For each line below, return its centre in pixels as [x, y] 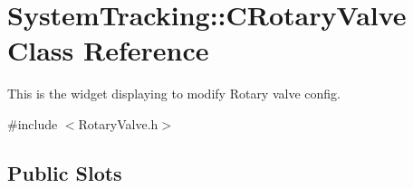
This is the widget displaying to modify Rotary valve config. [174, 94]
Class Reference [108, 50]
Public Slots [65, 172]
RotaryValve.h [118, 123]
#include [33, 123]
